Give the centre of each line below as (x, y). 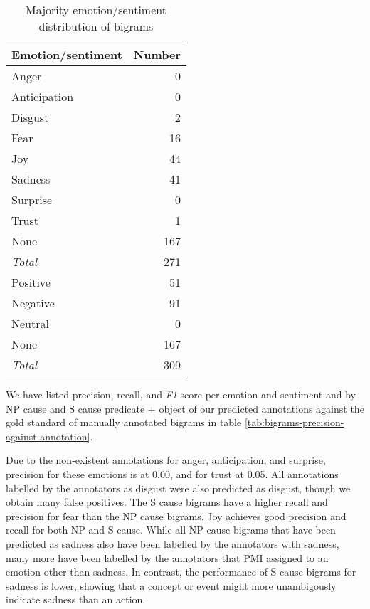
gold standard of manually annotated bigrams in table (124, 422)
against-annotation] (48, 436)
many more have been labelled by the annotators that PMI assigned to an (167, 557)
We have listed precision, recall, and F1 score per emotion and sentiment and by (181, 394)
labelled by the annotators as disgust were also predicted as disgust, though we (178, 488)
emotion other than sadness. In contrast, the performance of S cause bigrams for (181, 572)
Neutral (30, 323)
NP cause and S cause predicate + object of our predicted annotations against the (185, 408)
